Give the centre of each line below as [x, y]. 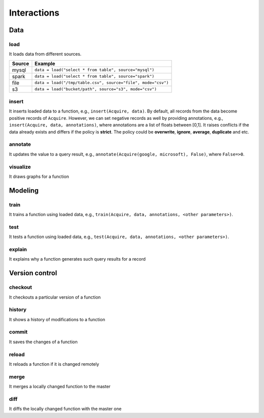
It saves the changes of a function [43, 342]
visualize [20, 167]
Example [45, 64]
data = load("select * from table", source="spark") [94, 77]
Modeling [24, 190]
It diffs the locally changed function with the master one [65, 409]
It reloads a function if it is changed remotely [54, 364]
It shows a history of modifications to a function [57, 319]
